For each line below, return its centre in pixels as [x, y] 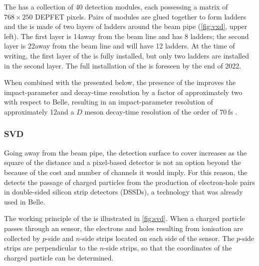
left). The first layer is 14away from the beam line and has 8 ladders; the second [127, 36]
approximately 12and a [39, 111]
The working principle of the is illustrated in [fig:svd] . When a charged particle [125, 218]
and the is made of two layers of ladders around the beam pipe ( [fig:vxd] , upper [126, 26]
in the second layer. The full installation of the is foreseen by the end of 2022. [123, 65]
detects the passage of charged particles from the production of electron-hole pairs [129, 182]
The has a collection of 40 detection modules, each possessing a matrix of [116, 6]
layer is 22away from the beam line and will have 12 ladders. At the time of [120, 46]
